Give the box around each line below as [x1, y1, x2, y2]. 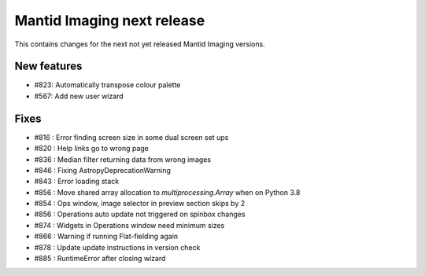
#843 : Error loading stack [34, 177, 120, 186]
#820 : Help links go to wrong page [34, 144, 150, 153]
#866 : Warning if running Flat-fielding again [34, 232, 179, 241]
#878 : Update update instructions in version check [34, 242, 201, 252]
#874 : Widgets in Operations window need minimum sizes [34, 220, 225, 230]
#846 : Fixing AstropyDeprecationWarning [34, 165, 171, 175]
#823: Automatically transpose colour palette [34, 80, 181, 90]
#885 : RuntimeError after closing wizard [34, 254, 166, 263]
